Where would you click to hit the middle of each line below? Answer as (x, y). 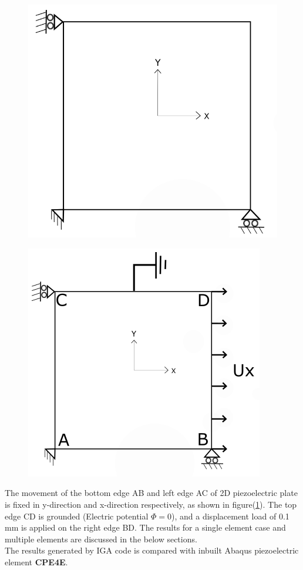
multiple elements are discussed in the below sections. (101, 539)
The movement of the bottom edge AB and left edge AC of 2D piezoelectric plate (151, 493)
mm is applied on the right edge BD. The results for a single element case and (145, 527)
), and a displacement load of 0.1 (230, 516)
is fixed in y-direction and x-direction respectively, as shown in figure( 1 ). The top (151, 504)
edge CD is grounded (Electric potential (77, 516)
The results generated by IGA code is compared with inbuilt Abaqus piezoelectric (152, 550)
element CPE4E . (36, 562)
